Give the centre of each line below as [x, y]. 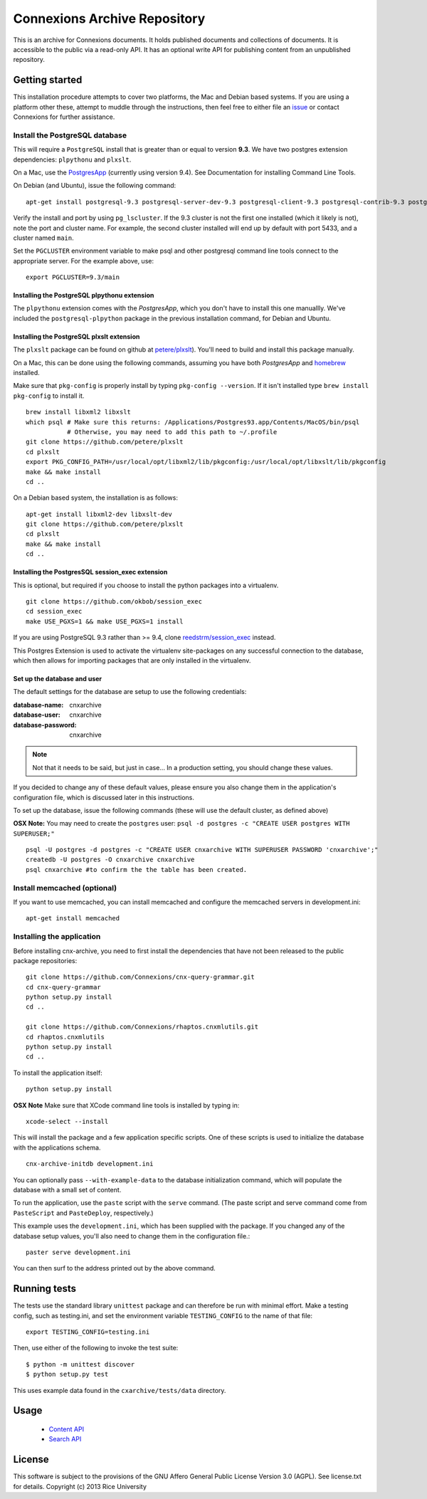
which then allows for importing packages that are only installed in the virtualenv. [132, 661]
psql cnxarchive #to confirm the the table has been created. [137, 869]
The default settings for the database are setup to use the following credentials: [130, 692]
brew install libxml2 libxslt [79, 412]
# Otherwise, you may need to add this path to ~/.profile [172, 432]
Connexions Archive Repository [109, 19]
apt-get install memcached [73, 919]
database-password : [45, 725]
